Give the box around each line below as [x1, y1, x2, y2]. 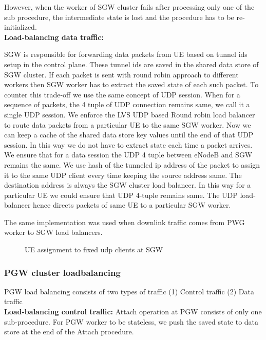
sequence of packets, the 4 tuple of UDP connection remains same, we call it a [4, 99, 250, 110]
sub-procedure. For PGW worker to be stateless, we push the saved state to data [4, 316, 259, 327]
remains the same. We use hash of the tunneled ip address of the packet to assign [4, 159, 260, 170]
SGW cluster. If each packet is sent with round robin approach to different [4, 69, 239, 79]
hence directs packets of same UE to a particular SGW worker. [33, 199, 231, 210]
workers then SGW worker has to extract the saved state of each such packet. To [4, 79, 259, 90]
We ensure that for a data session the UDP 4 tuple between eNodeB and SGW [4, 149, 253, 160]
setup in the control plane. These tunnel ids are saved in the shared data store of [4, 58, 259, 69]
